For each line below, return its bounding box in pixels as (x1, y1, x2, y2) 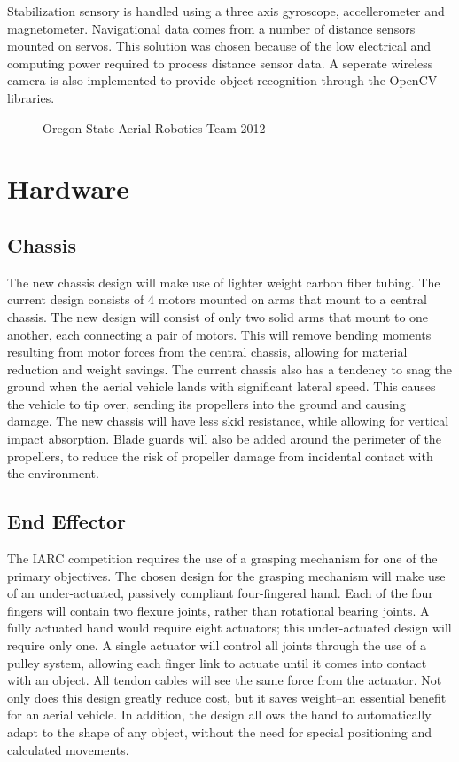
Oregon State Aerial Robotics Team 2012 (43, 118, 266, 137)
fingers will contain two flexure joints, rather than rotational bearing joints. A (7, 601, 430, 619)
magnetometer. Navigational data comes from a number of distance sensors (7, 19, 416, 37)
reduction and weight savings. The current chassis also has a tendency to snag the (7, 359, 452, 378)
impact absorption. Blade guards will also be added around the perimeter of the (7, 429, 441, 448)
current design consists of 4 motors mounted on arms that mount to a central (7, 290, 427, 309)
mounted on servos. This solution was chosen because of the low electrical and (7, 36, 432, 55)
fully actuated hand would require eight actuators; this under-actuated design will (7, 618, 452, 637)
